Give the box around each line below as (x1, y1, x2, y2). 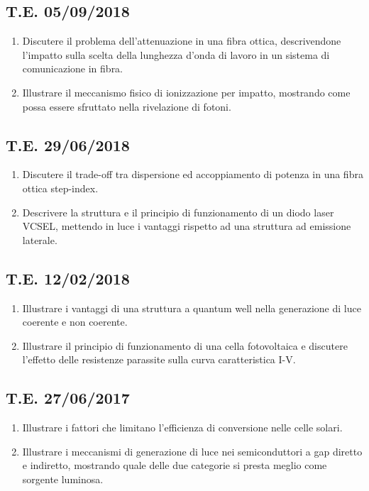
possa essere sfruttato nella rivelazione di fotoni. (22, 99, 231, 114)
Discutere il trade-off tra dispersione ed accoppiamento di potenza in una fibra (22, 167, 363, 182)
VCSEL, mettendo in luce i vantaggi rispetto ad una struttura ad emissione (22, 219, 351, 233)
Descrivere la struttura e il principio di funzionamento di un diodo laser (22, 204, 334, 219)
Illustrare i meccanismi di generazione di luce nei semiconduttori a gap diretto (22, 443, 363, 458)
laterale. (22, 232, 57, 247)
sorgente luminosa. (22, 471, 104, 486)
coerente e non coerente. (22, 314, 128, 329)
